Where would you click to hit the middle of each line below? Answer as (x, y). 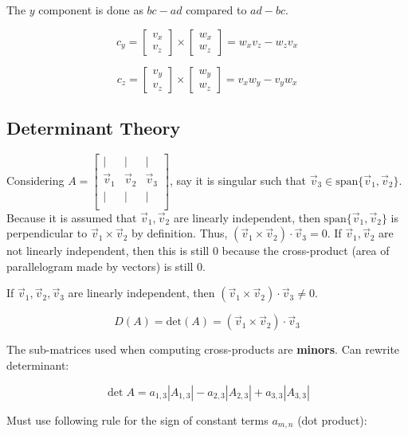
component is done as (91, 10)
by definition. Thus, (180, 233)
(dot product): (332, 419)
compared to (216, 10)
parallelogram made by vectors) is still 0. (106, 266)
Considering (35, 180)
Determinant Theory (94, 127)
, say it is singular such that (237, 180)
